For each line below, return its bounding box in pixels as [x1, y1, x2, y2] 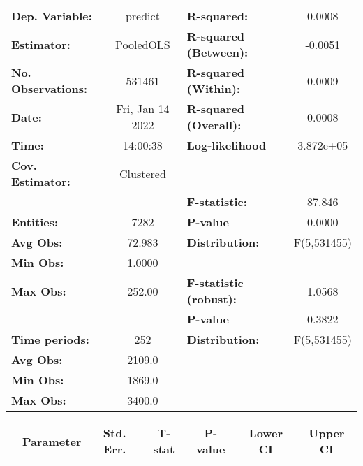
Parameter [22, 432, 82, 449]
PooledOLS [115, 36, 170, 52]
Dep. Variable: [11, 8, 92, 24]
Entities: [11, 214, 59, 230]
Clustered [119, 165, 166, 182]
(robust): [186, 291, 237, 307]
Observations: [11, 80, 88, 96]
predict [125, 8, 160, 24]
